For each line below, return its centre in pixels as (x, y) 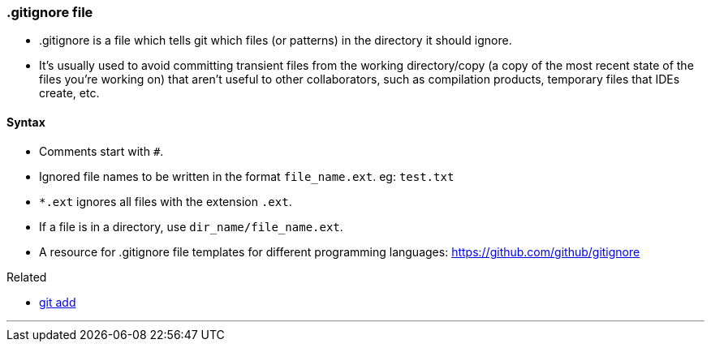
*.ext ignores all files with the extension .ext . (166, 201)
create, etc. (69, 93)
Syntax (26, 122)
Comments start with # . (101, 151)
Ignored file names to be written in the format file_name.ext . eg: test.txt (247, 176)
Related (27, 277)
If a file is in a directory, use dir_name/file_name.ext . (191, 226)
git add (58, 302)
